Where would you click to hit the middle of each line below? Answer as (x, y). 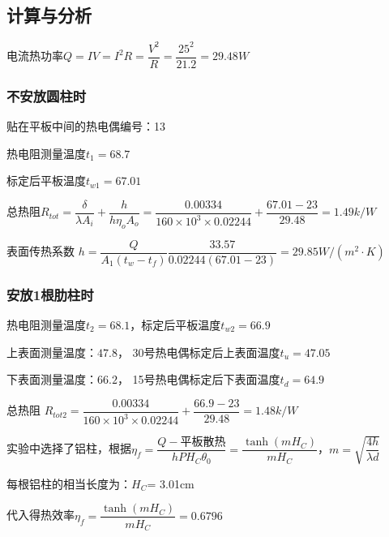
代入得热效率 (41, 515)
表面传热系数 (41, 251)
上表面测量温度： (52, 352)
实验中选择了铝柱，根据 (69, 448)
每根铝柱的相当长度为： (69, 483)
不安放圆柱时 (47, 95)
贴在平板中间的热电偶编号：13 (86, 125)
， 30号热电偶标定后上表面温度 (199, 352)
